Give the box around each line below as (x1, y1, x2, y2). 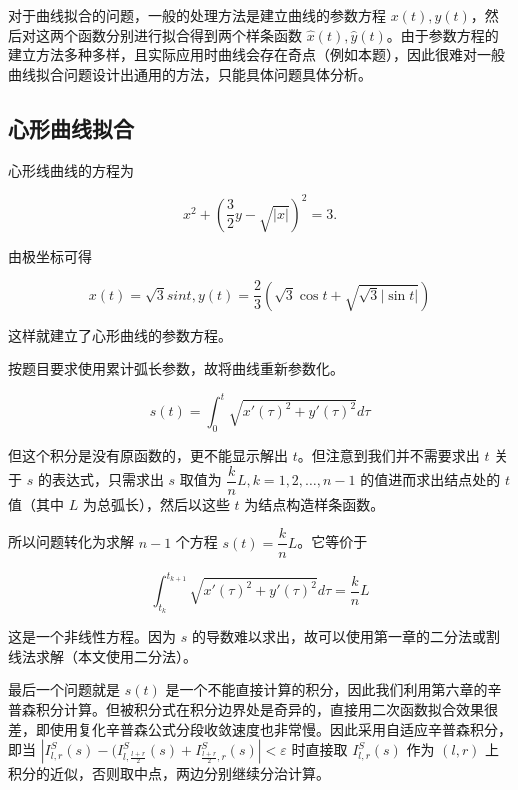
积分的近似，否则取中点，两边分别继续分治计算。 (8, 763, 330, 784)
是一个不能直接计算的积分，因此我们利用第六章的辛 (165, 679, 502, 700)
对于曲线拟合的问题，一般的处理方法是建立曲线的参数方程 (8, 5, 386, 25)
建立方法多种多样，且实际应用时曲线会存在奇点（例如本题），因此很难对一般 (8, 44, 505, 65)
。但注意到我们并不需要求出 (297, 445, 480, 466)
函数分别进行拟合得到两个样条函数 (77, 24, 302, 45)
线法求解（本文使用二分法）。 (8, 645, 197, 666)
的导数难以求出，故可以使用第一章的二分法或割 (191, 626, 500, 647)
